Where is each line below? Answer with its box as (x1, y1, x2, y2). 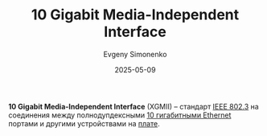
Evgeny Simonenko (103, 49, 167, 59)
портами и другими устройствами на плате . (8, 118, 160, 128)
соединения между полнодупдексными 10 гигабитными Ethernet (8, 110, 232, 120)
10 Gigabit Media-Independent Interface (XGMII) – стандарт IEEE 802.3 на (8, 101, 259, 111)
